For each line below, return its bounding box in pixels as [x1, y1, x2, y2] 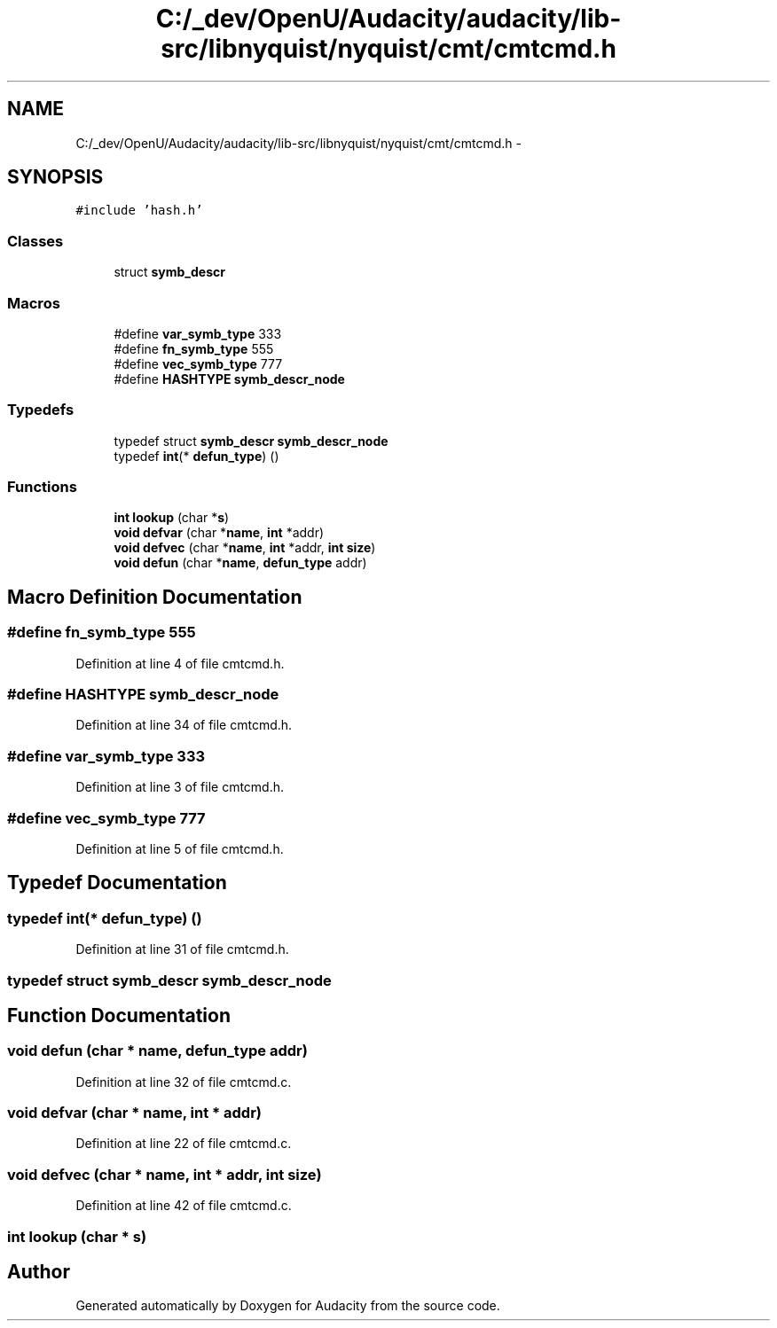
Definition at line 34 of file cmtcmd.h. [75, 717, 293, 733]
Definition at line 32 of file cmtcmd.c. [75, 1074, 292, 1090]
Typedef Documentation [7, 871, 227, 894]
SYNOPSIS [7, 166, 104, 189]
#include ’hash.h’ [75, 203, 203, 218]
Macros [7, 293, 60, 312]
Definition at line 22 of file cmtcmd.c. [75, 1136, 292, 1152]
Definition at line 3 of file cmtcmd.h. [75, 779, 285, 795]
